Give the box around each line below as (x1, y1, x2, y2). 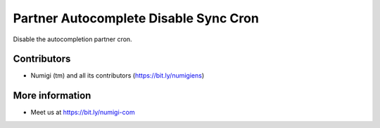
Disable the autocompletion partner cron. (13, 35, 133, 43)
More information (13, 90, 91, 101)
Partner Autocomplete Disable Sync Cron (13, 10, 260, 26)
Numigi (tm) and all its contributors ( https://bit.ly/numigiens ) (30, 71, 205, 80)
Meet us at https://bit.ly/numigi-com (30, 108, 135, 117)
